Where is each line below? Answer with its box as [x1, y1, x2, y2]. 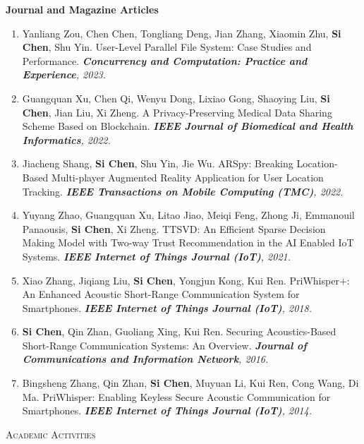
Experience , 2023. [22, 67, 107, 82]
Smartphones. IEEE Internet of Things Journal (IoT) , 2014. [22, 403, 312, 418]
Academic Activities [6, 426, 96, 441]
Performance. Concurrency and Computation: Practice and [22, 53, 308, 68]
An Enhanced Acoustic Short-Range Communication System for [22, 287, 300, 301]
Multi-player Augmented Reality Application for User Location [51, 169, 324, 184]
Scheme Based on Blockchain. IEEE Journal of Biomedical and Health [22, 119, 353, 133]
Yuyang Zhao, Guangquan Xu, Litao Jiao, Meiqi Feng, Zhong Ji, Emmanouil [22, 208, 355, 222]
